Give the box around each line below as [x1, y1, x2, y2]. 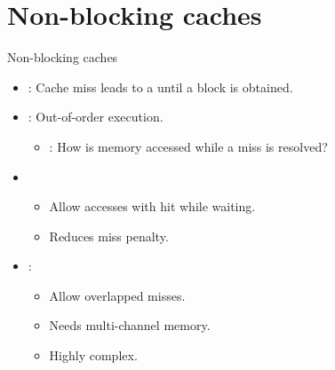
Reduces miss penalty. [49, 226, 169, 245]
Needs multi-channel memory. [49, 316, 211, 335]
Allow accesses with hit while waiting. [49, 197, 256, 216]
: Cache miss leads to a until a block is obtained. [28, 77, 293, 96]
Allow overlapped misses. [49, 286, 186, 304]
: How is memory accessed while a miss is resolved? [49, 137, 328, 155]
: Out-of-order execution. [28, 107, 164, 126]
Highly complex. [49, 346, 138, 365]
